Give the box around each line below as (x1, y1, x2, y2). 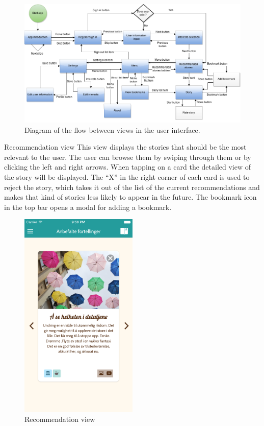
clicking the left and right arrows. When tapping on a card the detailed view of (4, 161, 251, 172)
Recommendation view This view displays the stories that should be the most (4, 141, 247, 152)
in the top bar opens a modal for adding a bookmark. (4, 201, 172, 212)
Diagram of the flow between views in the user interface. (24, 124, 200, 135)
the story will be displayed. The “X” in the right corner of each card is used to (4, 171, 250, 182)
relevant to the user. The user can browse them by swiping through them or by (4, 151, 251, 162)
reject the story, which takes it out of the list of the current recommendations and (4, 181, 260, 192)
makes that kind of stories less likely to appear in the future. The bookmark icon (4, 192, 257, 202)
